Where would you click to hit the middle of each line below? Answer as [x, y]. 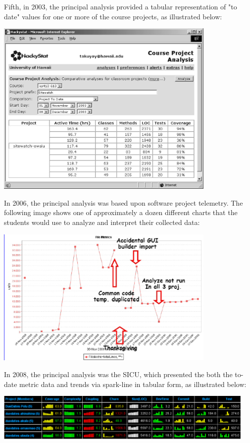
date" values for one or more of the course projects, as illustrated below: [113, 16]
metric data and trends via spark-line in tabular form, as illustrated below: [133, 384]
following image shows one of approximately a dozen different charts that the [121, 212]
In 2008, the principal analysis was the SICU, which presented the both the [118, 374]
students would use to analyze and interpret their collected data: [102, 222]
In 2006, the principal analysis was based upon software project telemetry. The [124, 202]
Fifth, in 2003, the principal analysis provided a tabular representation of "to [121, 6]
